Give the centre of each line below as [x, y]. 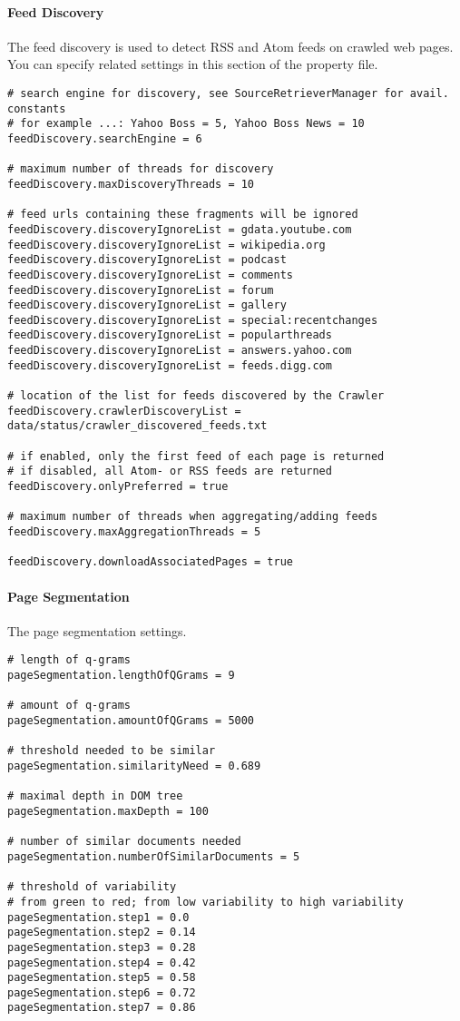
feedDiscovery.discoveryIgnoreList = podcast [147, 260]
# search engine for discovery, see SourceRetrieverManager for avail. [228, 93]
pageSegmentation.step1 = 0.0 [98, 917]
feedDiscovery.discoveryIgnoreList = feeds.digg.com [170, 365]
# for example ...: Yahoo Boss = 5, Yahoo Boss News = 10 [186, 124]
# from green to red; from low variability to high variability [206, 902]
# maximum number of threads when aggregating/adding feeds [193, 517]
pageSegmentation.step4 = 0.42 [102, 962]
